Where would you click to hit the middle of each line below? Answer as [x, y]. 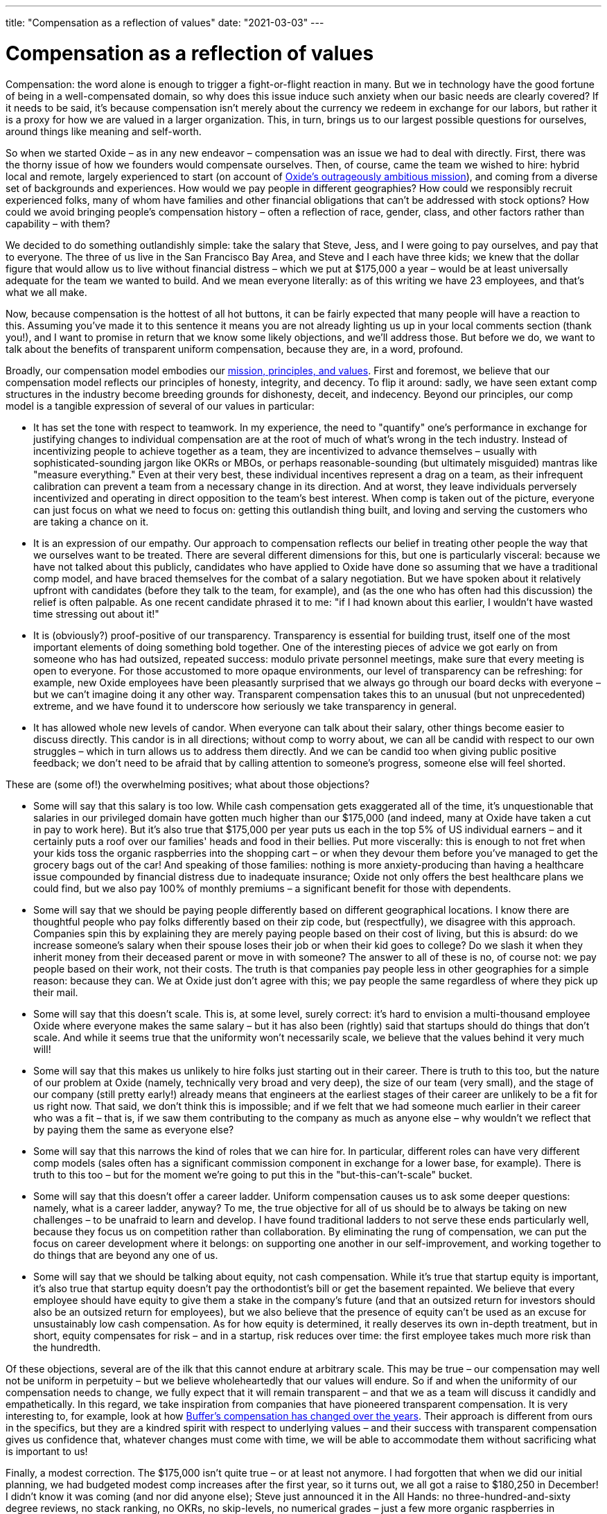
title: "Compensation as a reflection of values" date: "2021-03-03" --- [165, 23]
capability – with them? [58, 223]
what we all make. [46, 292]
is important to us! [47, 1451]
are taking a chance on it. [91, 521]
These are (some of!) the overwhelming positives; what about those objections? [188, 784]
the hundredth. [67, 1347]
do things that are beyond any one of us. [126, 1255]
